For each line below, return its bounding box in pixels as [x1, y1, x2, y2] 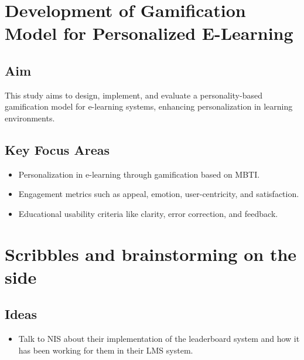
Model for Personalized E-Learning [5, 21, 293, 45]
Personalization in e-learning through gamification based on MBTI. [18, 168, 260, 180]
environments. [5, 111, 55, 124]
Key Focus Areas [5, 140, 110, 158]
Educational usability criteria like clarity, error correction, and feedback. [18, 207, 278, 219]
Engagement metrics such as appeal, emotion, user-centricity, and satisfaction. [18, 188, 299, 200]
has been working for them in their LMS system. [18, 344, 193, 356]
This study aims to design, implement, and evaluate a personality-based [5, 89, 262, 101]
